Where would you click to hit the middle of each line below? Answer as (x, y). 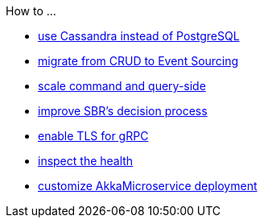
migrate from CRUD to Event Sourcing (138, 61)
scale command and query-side (122, 86)
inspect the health (86, 161)
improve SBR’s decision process (123, 111)
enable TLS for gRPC (93, 136)
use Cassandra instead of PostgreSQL (139, 36)
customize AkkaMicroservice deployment (148, 186)
